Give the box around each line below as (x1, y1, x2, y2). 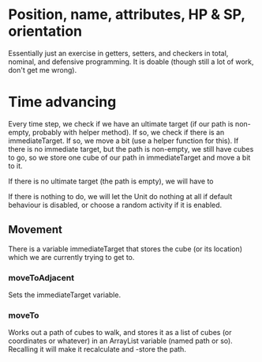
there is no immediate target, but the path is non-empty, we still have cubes (8, 144, 254, 153)
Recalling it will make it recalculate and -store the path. (8, 345, 187, 354)
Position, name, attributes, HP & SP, (8, 6, 246, 24)
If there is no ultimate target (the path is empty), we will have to (8, 176, 214, 186)
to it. (8, 160, 23, 171)
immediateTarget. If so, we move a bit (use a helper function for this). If (8, 136, 239, 145)
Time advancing (8, 93, 117, 111)
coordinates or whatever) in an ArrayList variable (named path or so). (8, 336, 233, 345)
